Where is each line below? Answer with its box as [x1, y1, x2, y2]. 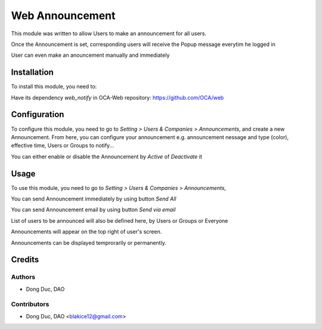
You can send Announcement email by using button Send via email [11, 206, 176, 213]
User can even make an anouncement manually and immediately [11, 51, 170, 59]
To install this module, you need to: [11, 83, 97, 90]
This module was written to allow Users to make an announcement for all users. [11, 30, 207, 37]
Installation [11, 67, 54, 78]
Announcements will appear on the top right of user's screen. [11, 228, 162, 235]
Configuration [11, 109, 64, 119]
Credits [11, 254, 39, 265]
